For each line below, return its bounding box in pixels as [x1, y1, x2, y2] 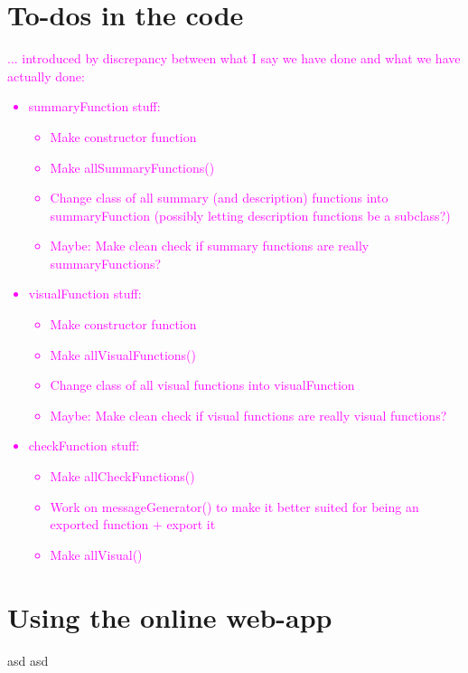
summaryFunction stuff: [28, 97, 161, 116]
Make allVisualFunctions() [50, 345, 196, 364]
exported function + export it [50, 515, 216, 534]
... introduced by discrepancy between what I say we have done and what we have [7, 49, 461, 68]
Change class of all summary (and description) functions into [50, 188, 388, 207]
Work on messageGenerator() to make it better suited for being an [50, 497, 419, 516]
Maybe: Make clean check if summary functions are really [50, 236, 370, 255]
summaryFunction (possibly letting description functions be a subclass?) [50, 205, 451, 224]
